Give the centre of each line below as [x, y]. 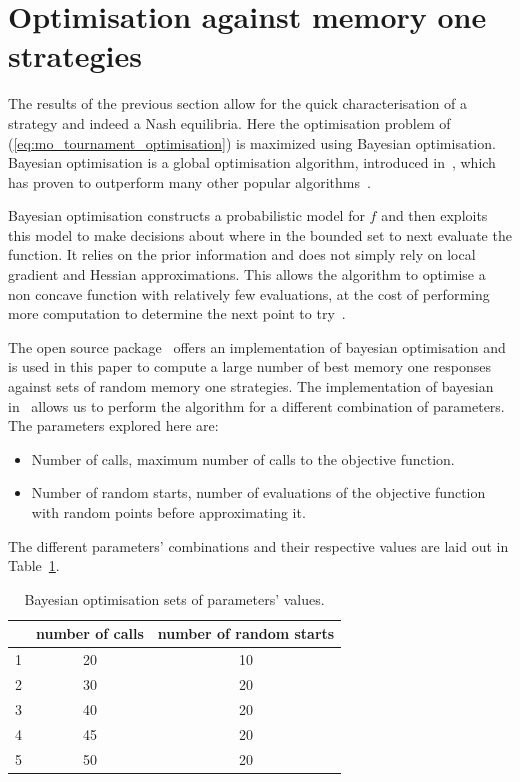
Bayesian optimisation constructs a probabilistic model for [186, 215]
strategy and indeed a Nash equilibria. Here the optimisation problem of [229, 122]
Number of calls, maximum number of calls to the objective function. [243, 458]
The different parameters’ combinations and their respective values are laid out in [258, 545]
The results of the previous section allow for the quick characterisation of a [238, 103]
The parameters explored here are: [113, 425]
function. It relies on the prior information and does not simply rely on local [242, 254]
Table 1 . [34, 565]
